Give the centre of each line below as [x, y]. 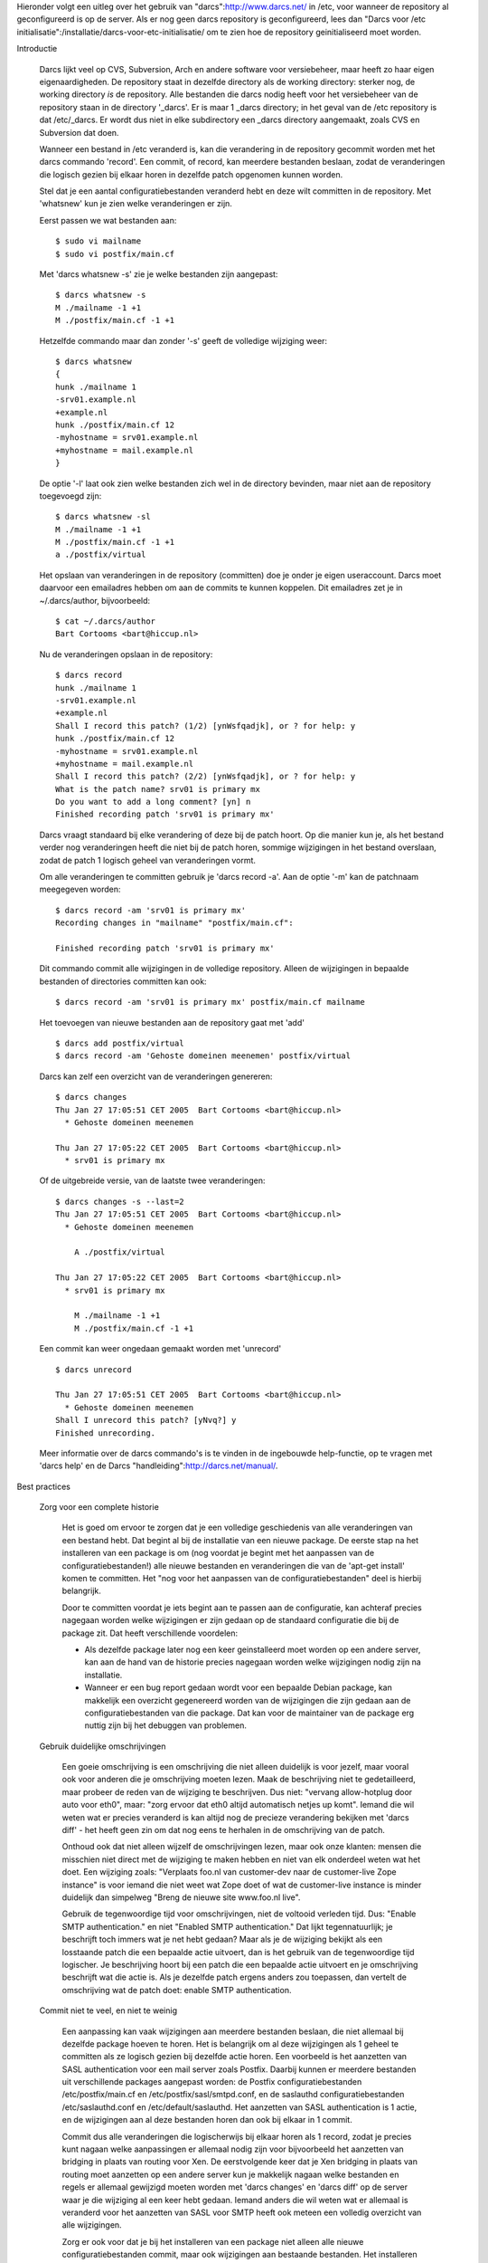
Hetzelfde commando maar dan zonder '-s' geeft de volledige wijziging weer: [183, 340]
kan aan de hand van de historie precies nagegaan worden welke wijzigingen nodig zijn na [253, 1662]
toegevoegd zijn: [70, 496]
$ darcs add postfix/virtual [120, 1043]
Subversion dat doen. [79, 132]
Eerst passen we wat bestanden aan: [108, 220]
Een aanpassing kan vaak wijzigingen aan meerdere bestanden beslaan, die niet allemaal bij [233, 2031]
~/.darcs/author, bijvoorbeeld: [95, 600]
